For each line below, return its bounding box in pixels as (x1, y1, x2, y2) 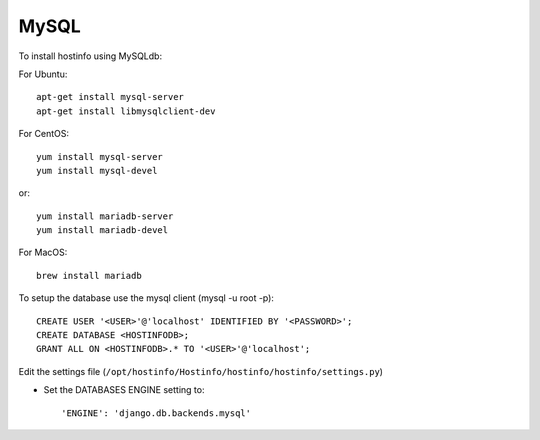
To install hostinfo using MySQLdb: (18, 50, 163, 62)
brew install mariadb (36, 270, 142, 281)
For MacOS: (18, 246, 68, 259)
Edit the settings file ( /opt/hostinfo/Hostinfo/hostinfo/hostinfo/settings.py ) (18, 365, 384, 377)
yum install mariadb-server (36, 210, 174, 222)
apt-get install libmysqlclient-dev (36, 105, 216, 117)
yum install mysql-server (36, 151, 164, 162)
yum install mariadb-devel (36, 225, 169, 236)
